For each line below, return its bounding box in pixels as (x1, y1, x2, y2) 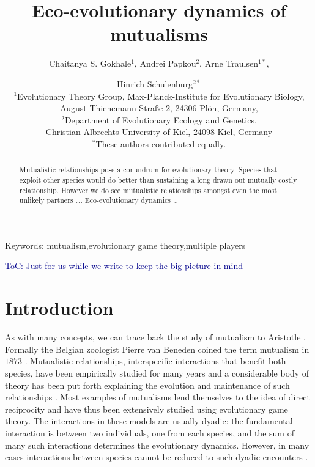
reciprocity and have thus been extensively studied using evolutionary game (5, 402, 288, 415)
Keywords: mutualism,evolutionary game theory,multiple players (5, 238, 246, 251)
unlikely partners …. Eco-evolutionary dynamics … (19, 195, 178, 205)
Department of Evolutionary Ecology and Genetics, (64, 113, 257, 126)
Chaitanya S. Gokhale (49, 57, 132, 70)
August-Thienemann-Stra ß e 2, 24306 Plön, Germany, (60, 101, 258, 114)
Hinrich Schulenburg (116, 77, 193, 90)
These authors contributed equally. (95, 137, 226, 150)
